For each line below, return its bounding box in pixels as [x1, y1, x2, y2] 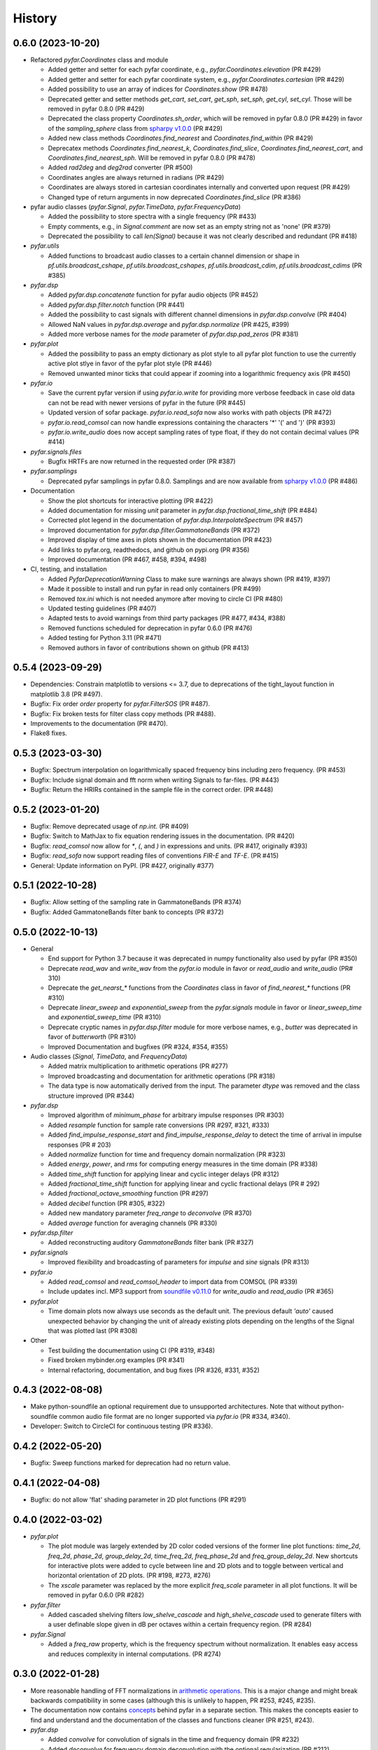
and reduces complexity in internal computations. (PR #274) [48, 1649, 221, 1658]
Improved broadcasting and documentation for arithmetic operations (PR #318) [48, 1072, 276, 1080]
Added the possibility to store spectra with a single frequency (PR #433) [48, 212, 257, 220]
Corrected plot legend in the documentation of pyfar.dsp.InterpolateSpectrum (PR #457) [48, 516, 304, 524]
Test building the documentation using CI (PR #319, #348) [48, 1346, 215, 1354]
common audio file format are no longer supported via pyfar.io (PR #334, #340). [58, 1412, 290, 1420]
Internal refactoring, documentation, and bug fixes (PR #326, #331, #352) [48, 1366, 260, 1374]
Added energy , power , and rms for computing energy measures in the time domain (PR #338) [48, 1160, 318, 1168]
